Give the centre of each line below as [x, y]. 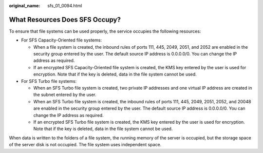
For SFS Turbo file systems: [49, 81]
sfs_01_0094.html [65, 6]
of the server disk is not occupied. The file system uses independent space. [85, 145]
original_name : [25, 6]
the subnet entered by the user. [65, 95]
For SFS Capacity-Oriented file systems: [62, 40]
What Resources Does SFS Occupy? [65, 19]
